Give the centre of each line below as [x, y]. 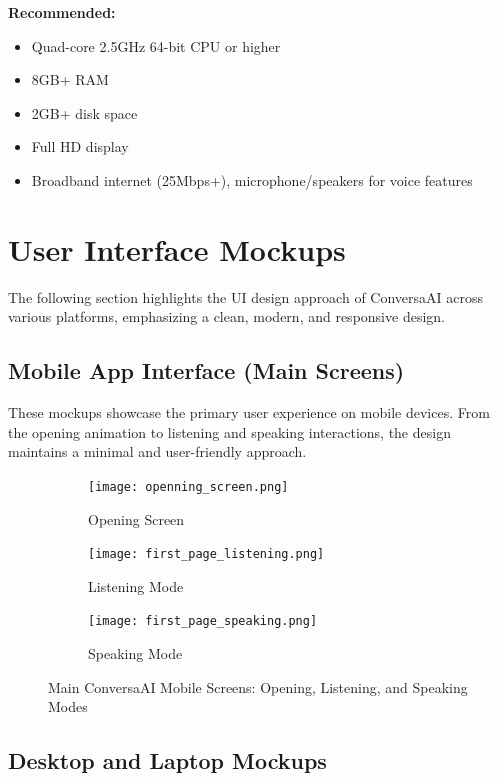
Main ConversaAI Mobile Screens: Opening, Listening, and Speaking [258, 686]
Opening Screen [136, 518]
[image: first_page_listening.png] [206, 554]
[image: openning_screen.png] [188, 486]
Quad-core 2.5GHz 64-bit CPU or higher [156, 45]
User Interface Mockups [177, 248]
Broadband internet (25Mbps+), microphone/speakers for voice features [252, 179]
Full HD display [80, 146]
